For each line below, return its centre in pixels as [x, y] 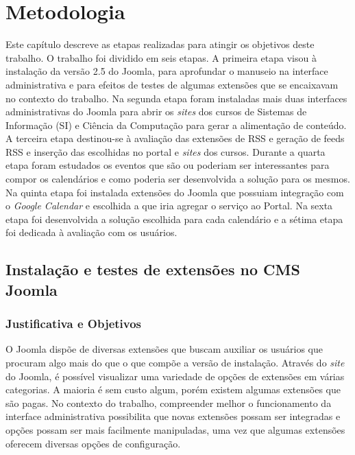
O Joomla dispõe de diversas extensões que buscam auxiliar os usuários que [164, 349]
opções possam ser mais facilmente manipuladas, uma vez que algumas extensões [175, 429]
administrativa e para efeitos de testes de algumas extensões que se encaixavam [172, 84]
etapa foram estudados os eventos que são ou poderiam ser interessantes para [168, 165]
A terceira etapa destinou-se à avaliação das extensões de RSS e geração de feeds [175, 138]
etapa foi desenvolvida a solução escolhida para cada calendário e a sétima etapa [174, 219]
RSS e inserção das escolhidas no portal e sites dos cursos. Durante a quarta [166, 151]
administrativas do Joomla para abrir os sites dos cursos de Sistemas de [156, 112]
